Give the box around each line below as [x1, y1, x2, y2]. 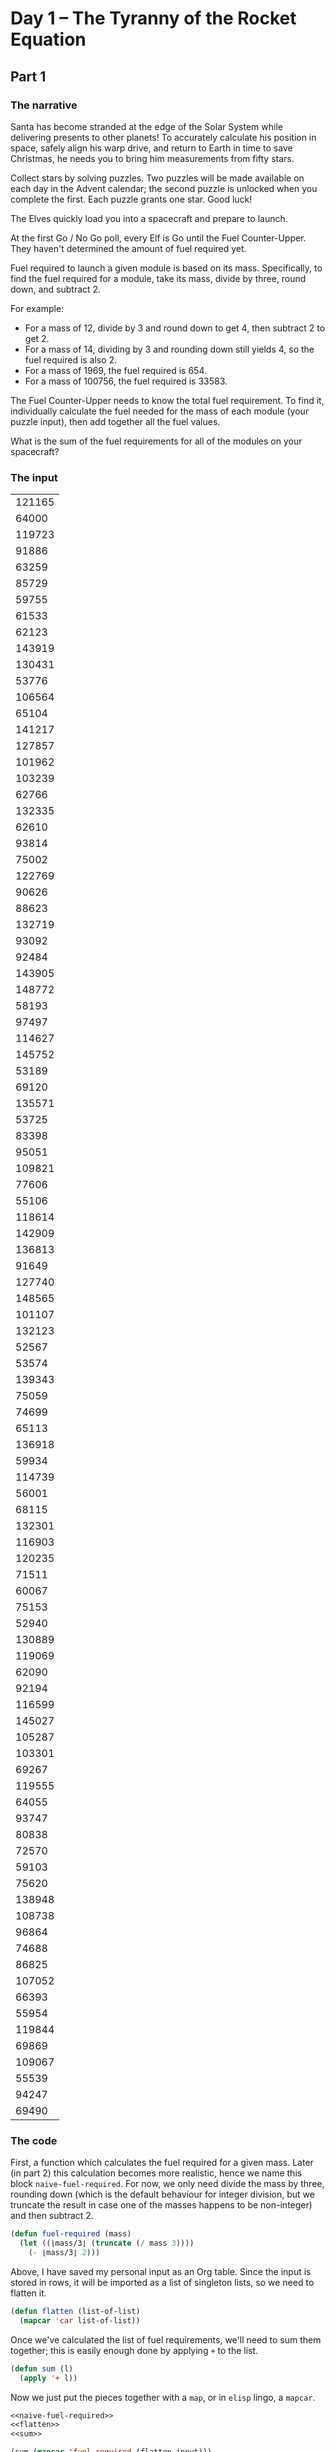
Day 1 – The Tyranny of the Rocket [10, 7, 297, 30]
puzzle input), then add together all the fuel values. [10, 415, 221, 427]
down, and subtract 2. [10, 283, 102, 295]
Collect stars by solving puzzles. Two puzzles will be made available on [10, 172, 305, 184]
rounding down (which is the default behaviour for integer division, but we [10, 2188, 315, 2201]
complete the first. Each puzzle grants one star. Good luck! [10, 193, 253, 205]
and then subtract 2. [10, 2210, 94, 2222]
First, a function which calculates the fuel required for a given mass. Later [10, 2157, 314, 2169]
